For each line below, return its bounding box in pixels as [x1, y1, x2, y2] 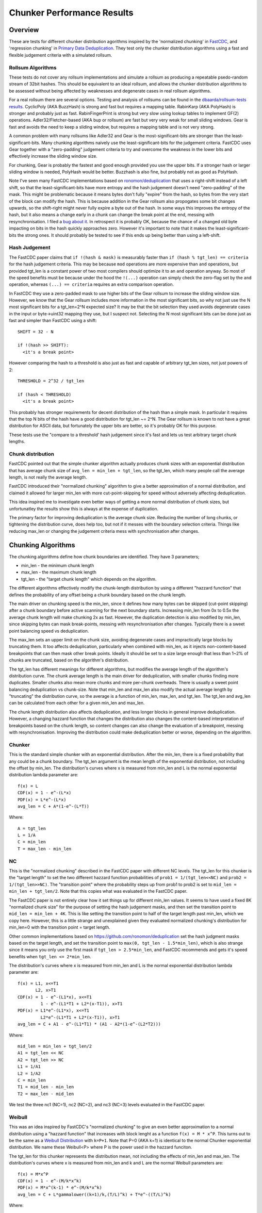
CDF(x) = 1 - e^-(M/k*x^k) [17, 1178, 82, 1183]
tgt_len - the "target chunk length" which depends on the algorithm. [21, 576, 157, 582]
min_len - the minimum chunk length [21, 563, 94, 569]
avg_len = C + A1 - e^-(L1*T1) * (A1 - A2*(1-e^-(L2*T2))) [17, 1021, 161, 1027]
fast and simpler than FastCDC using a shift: [9, 318, 97, 324]
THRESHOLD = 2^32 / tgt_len [17, 378, 84, 383]
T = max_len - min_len [17, 846, 72, 852]
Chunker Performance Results [9, 7, 133, 18]
